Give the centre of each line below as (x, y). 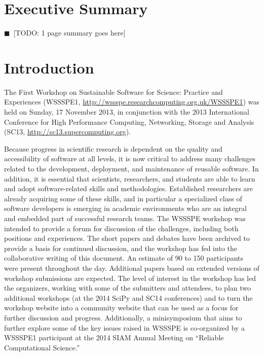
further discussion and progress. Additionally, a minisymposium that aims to (123, 317)
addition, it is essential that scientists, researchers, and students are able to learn (130, 178)
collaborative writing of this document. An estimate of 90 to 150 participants (124, 258)
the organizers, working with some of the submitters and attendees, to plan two (128, 288)
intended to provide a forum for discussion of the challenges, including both (121, 228)
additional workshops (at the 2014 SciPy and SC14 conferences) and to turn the (128, 297)
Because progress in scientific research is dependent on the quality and (113, 148)
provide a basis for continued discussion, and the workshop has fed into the (121, 248)
